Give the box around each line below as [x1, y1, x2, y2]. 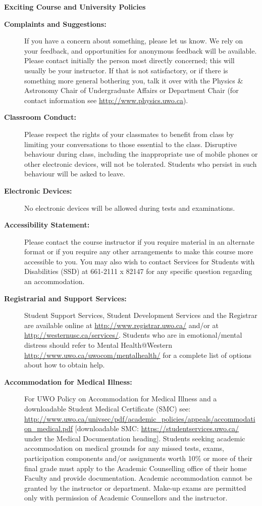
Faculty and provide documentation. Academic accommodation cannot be [24, 473, 252, 483]
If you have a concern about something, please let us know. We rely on [24, 35, 243, 46]
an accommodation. [24, 276, 85, 287]
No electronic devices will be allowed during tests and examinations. [24, 202, 235, 213]
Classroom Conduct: [4, 112, 76, 122]
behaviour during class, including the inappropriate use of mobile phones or [24, 149, 258, 159]
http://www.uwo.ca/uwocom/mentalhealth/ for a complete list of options [24, 349, 252, 360]
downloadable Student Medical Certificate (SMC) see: [24, 403, 191, 413]
